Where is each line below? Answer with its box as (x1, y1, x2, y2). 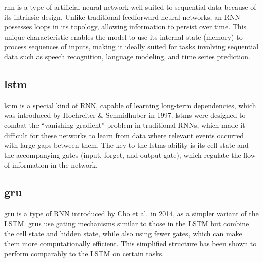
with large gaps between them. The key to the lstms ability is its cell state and (4, 140, 249, 150)
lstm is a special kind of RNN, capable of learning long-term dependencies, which (4, 100, 256, 110)
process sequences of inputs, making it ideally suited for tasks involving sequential (4, 41, 259, 52)
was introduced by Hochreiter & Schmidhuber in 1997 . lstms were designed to (4, 110, 246, 120)
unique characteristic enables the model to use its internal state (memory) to (4, 31, 243, 42)
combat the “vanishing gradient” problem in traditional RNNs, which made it (4, 119, 245, 130)
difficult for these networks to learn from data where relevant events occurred (4, 129, 244, 140)
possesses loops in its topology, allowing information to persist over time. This (4, 21, 247, 32)
